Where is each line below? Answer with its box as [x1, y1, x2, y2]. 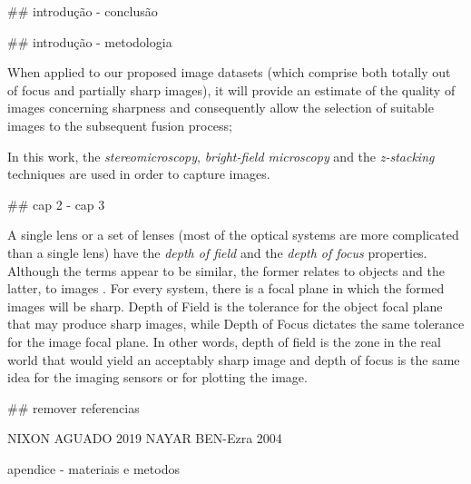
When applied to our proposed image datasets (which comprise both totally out [7, 63, 451, 82]
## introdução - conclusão [7, 2, 158, 20]
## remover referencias [7, 398, 140, 417]
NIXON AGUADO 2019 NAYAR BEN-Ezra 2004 [7, 429, 282, 448]
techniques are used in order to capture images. [7, 164, 270, 183]
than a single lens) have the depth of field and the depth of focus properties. [7, 242, 427, 262]
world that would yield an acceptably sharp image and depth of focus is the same [7, 350, 460, 369]
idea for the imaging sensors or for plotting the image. [7, 368, 308, 387]
